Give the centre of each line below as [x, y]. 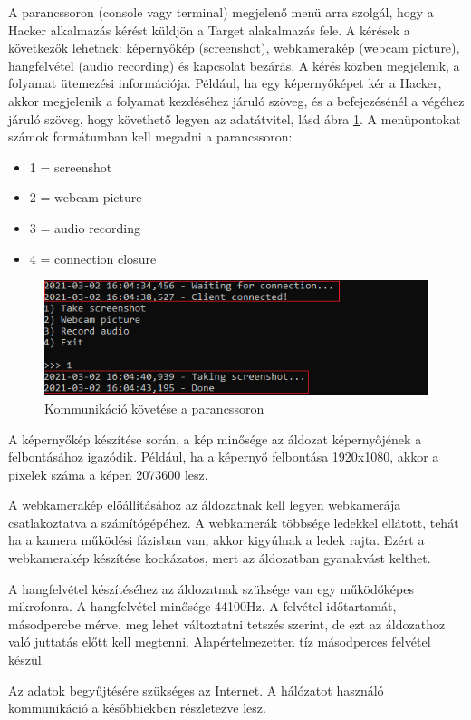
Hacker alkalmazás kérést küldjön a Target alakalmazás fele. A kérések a [209, 29]
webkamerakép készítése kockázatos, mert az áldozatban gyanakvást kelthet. [220, 558]
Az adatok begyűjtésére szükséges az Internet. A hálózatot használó [196, 690]
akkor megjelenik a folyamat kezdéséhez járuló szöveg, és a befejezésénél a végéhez [236, 100]
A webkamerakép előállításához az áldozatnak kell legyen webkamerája [205, 505]
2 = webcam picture [86, 197]
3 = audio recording [85, 227]
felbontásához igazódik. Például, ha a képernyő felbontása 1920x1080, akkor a [224, 457]
